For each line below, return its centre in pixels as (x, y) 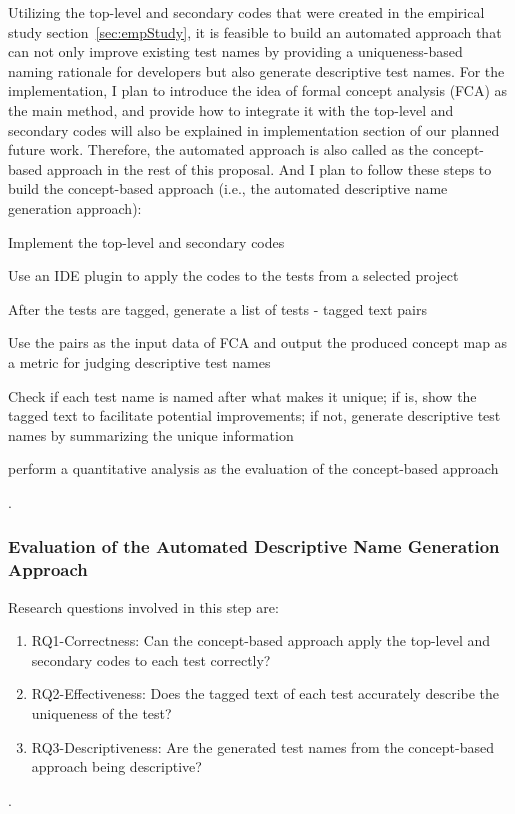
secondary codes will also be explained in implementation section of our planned (254, 129)
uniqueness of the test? (101, 712)
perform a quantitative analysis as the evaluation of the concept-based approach (253, 468)
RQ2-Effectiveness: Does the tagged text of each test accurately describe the (265, 693)
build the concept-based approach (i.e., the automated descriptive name (228, 188)
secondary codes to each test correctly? (151, 659)
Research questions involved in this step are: (143, 606)
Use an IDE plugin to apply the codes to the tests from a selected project (233, 275)
